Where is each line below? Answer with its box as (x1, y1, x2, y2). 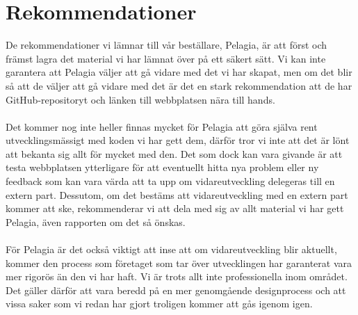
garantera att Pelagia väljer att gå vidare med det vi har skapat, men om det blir (6, 65, 352, 79)
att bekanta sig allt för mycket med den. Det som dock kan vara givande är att (6, 146, 343, 161)
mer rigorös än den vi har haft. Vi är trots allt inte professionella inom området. (6, 269, 348, 284)
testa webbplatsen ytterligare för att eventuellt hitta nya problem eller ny (6, 160, 319, 175)
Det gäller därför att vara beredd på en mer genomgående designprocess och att (6, 282, 346, 297)
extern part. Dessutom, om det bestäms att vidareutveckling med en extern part (6, 187, 348, 202)
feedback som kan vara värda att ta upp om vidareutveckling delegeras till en (6, 174, 335, 188)
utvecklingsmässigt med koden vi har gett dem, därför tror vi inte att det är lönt (6, 133, 350, 147)
